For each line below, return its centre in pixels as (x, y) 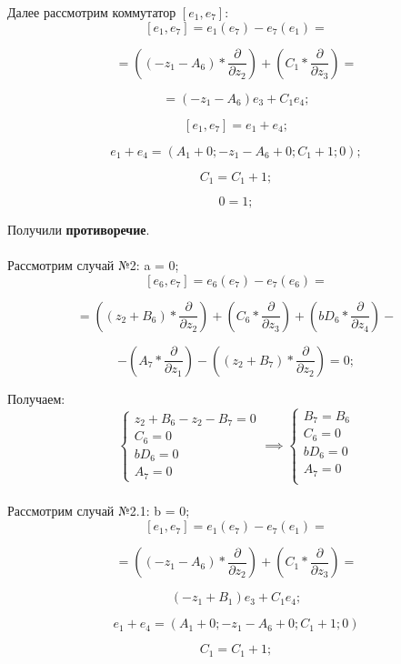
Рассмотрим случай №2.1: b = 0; (99, 511)
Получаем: (36, 398)
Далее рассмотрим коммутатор (92, 12)
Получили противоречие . (79, 230)
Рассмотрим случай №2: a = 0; (93, 265)
